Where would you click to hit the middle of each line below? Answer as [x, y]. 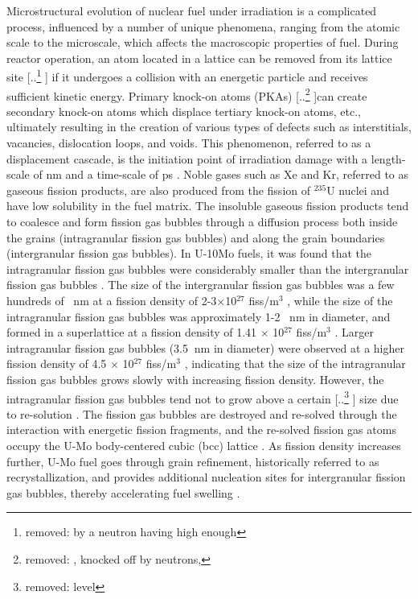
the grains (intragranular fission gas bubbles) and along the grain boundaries [196, 237]
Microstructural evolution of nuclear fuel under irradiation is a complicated [192, 10]
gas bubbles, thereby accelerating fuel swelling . [123, 492]
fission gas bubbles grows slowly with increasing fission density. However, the [195, 379]
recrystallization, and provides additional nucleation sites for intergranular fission [206, 477]
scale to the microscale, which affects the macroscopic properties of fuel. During [203, 42]
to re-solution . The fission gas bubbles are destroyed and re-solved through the [202, 413]
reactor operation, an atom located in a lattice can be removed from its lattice [199, 58]
